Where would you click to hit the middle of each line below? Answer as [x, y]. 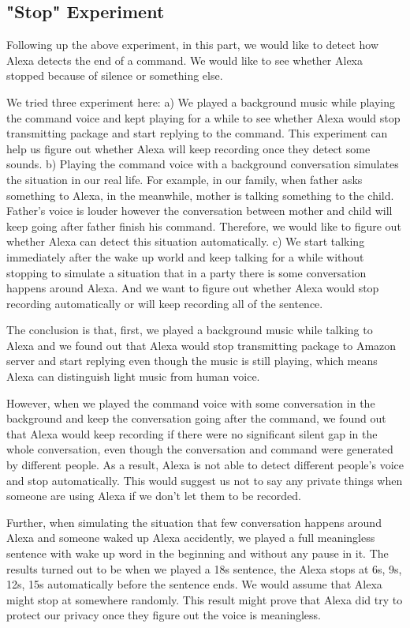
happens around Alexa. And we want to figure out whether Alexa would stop [193, 288]
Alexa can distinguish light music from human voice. [133, 376]
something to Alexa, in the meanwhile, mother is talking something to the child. [200, 195]
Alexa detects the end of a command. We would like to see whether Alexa [185, 60]
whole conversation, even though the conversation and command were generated [200, 449]
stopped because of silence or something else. [115, 75]
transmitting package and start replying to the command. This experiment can [197, 133]
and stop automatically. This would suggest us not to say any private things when [205, 480]
